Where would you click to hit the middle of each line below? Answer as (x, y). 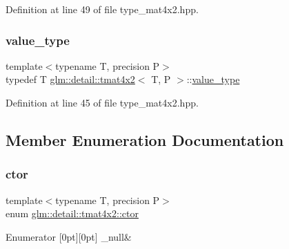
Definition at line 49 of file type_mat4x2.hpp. (102, 9)
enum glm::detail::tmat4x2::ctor (72, 213)
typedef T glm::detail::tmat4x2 (70, 79)
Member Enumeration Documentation (145, 139)
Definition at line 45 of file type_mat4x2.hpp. (102, 102)
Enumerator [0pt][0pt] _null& (69, 236)
